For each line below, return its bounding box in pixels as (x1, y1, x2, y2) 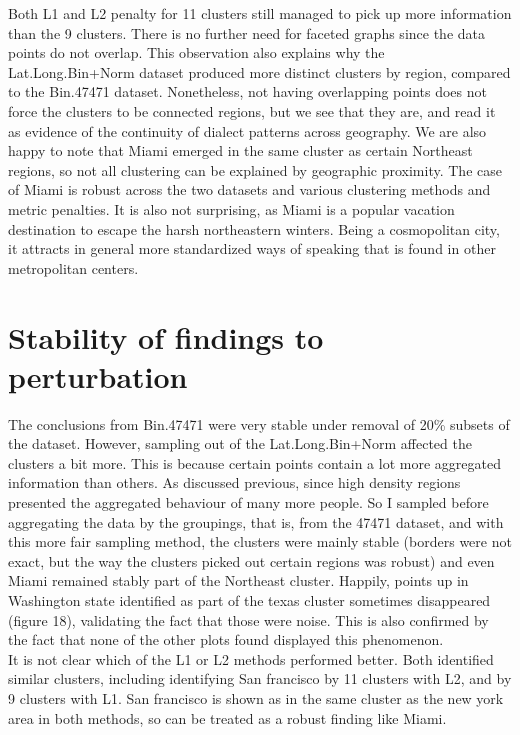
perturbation (8, 355, 188, 396)
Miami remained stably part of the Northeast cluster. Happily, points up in (8, 570, 469, 591)
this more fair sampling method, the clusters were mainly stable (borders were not (8, 531, 512, 552)
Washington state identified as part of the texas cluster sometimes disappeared (8, 589, 491, 610)
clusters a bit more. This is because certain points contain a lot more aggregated (8, 452, 501, 473)
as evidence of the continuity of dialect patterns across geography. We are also (8, 120, 487, 141)
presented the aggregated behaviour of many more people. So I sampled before (8, 492, 489, 512)
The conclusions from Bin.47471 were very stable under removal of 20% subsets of (8, 413, 510, 434)
